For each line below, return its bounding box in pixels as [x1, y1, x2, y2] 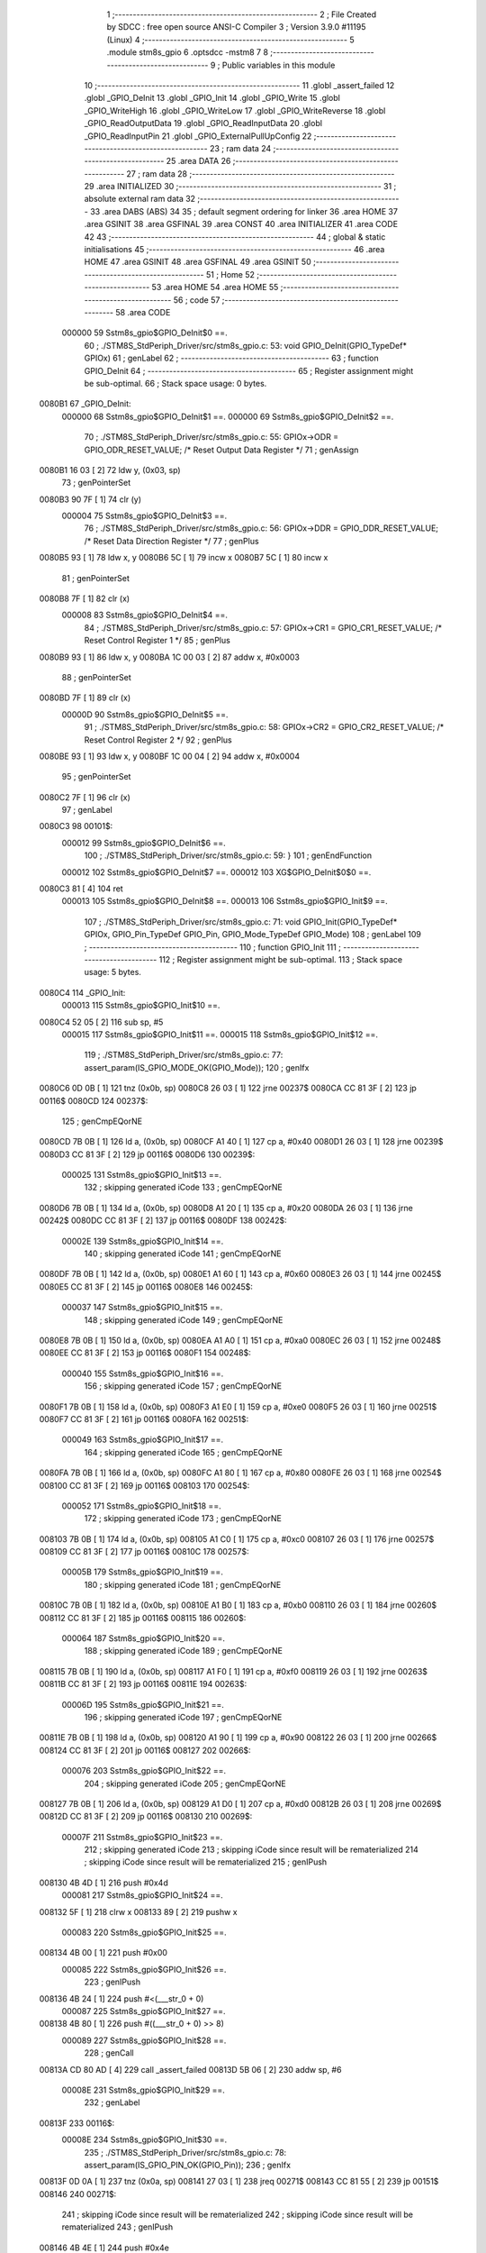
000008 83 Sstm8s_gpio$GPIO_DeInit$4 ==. [61, 609, 229, 621]
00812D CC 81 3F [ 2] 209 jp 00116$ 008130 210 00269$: [39, 1811, 253, 1822]
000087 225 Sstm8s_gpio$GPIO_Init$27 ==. [61, 2006, 226, 2016]
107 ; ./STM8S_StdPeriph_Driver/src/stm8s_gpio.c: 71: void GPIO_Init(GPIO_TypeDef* [84, 916, 398, 927]
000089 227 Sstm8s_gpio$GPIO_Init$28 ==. [61, 2035, 227, 2046]
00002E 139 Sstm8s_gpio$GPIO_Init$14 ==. [61, 1236, 224, 1246]
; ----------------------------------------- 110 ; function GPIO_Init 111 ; [84, 942, 342, 953]
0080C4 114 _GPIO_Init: [39, 987, 126, 998]
